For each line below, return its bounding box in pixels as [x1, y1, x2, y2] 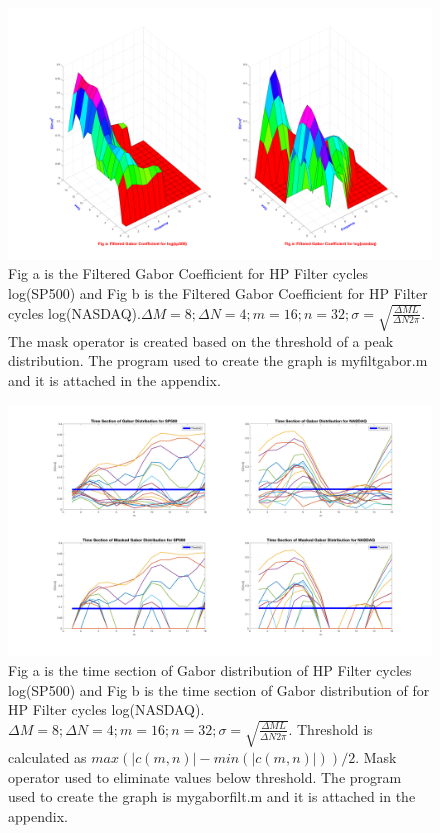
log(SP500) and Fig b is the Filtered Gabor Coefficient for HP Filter [8, 282, 428, 303]
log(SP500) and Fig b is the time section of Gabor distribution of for [8, 679, 430, 700]
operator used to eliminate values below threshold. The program [8, 766, 402, 787]
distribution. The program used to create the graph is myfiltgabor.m [8, 350, 428, 371]
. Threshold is [288, 718, 373, 739]
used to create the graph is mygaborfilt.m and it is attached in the [8, 786, 416, 807]
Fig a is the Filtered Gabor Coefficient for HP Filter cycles [8, 263, 369, 284]
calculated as [8, 746, 87, 767]
